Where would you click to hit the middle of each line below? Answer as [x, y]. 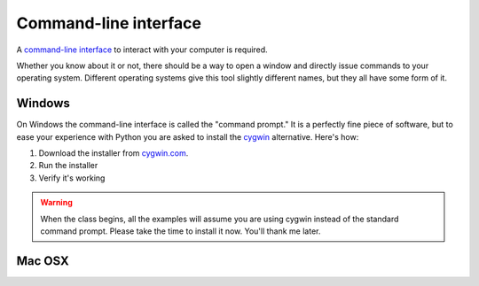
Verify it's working [72, 178]
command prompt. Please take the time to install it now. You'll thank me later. [181, 231]
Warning [56, 203]
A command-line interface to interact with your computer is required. [142, 50]
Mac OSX [43, 261]
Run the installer [68, 166]
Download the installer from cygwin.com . [114, 153]
